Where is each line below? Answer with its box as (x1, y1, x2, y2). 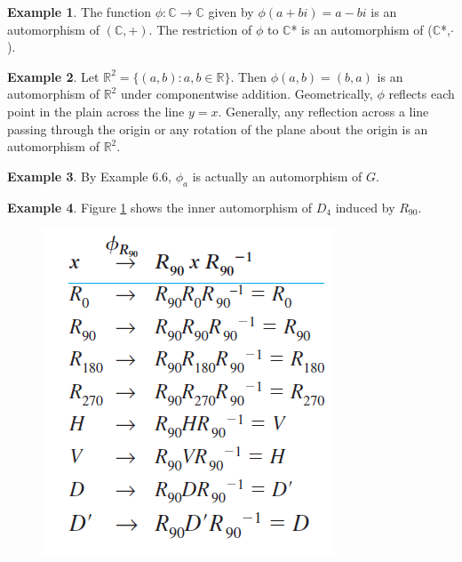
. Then (230, 67, 267, 85)
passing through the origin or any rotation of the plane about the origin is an (7, 119, 428, 138)
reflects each (388, 84, 455, 103)
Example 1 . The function (7, 3, 152, 20)
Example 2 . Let (7, 67, 100, 85)
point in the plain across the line (7, 101, 185, 120)
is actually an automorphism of (192, 166, 362, 185)
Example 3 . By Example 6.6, (7, 166, 171, 185)
